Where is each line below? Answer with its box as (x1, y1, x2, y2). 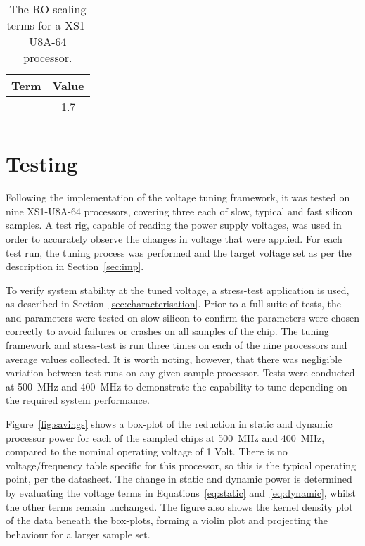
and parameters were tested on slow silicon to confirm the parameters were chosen (6, 310, 360, 324)
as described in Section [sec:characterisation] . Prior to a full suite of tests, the (6, 296, 341, 311)
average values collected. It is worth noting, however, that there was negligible (6, 351, 342, 366)
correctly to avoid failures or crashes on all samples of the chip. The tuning (6, 324, 329, 338)
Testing (6, 149, 78, 178)
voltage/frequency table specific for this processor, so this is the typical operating (6, 457, 357, 472)
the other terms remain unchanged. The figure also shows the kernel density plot (6, 499, 353, 514)
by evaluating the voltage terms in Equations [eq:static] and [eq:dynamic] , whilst (6, 485, 356, 500)
